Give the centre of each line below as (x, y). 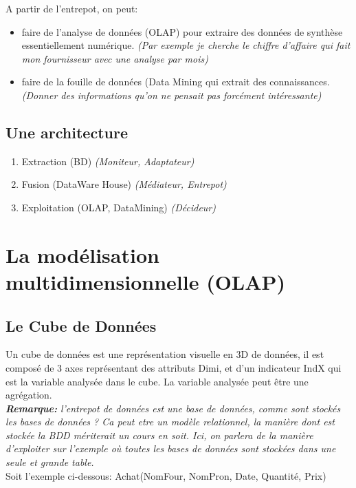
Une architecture (67, 132)
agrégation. (29, 395)
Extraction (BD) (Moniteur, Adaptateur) (108, 161)
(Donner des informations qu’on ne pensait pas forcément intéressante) (171, 95)
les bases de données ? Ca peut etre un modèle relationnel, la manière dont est (170, 422)
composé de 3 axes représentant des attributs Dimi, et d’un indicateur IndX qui (174, 367)
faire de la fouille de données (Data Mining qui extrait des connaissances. (176, 82)
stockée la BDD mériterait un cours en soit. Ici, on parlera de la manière (159, 435)
